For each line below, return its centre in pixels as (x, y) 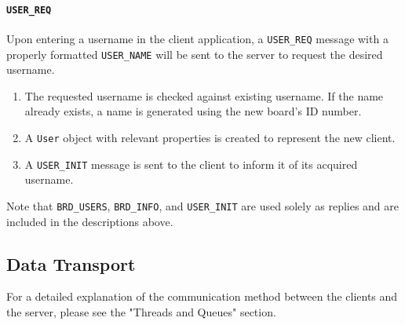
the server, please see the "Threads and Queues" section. (141, 311)
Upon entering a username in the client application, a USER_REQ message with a (197, 38)
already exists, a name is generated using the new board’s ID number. (193, 111)
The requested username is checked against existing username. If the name (204, 95)
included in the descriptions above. (90, 221)
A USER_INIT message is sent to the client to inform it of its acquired (191, 164)
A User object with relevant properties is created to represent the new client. (210, 137)
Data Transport (71, 263)
